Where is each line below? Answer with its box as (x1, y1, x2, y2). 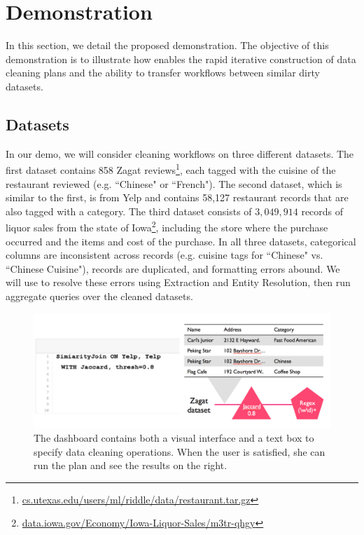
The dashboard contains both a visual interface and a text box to (34, 431, 314, 445)
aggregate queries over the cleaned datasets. (6, 288, 193, 303)
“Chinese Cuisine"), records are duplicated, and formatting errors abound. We (6, 261, 340, 276)
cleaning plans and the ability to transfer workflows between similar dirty (6, 65, 320, 80)
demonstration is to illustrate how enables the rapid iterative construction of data (6, 51, 356, 66)
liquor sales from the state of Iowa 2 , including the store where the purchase (6, 218, 328, 234)
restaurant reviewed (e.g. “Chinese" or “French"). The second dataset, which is (6, 176, 342, 191)
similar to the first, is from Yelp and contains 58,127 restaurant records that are (6, 190, 349, 205)
